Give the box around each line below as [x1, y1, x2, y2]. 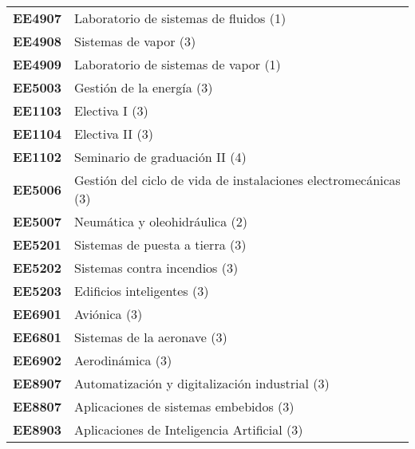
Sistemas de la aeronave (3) [74, 328, 227, 346]
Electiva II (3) [74, 124, 153, 143]
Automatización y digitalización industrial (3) [74, 374, 330, 392]
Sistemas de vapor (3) [74, 32, 196, 50]
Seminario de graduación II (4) [74, 148, 247, 166]
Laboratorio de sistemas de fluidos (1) [74, 9, 287, 27]
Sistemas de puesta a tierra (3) [74, 235, 247, 254]
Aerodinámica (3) [74, 351, 172, 369]
